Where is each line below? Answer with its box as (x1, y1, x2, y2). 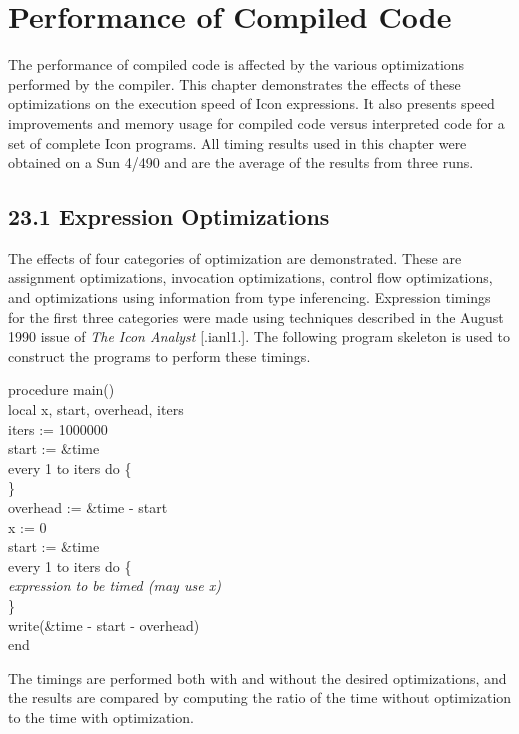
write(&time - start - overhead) (8, 614, 200, 635)
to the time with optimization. (8, 706, 194, 727)
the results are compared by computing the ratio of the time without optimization (8, 687, 512, 708)
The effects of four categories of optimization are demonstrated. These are (8, 247, 462, 268)
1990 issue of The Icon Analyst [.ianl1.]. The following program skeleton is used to (8, 326, 511, 347)
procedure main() (8, 379, 115, 400)
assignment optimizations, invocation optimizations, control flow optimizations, (8, 267, 493, 288)
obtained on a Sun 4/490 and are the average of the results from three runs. (8, 152, 474, 173)
